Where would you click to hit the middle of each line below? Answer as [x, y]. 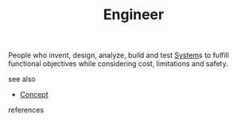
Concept [34, 95]
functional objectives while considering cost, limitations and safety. [118, 64]
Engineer [134, 15]
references [26, 110]
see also [22, 79]
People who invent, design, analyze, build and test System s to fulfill [118, 55]
